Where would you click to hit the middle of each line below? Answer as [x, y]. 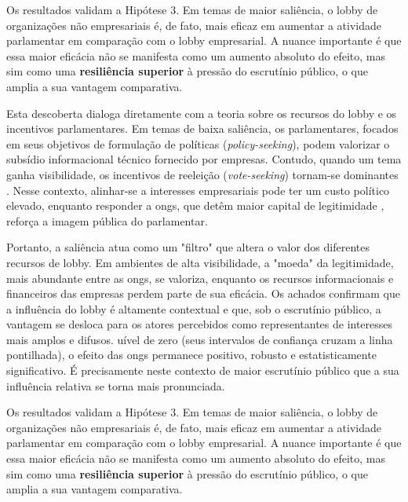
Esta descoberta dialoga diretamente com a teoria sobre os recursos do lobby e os [202, 113]
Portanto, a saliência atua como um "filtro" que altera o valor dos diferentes [188, 247]
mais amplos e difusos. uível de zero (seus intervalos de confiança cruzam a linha [200, 339]
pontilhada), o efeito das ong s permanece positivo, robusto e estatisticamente [191, 355]
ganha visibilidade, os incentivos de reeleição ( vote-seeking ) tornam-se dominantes [202, 174]
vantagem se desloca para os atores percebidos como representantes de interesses [200, 324]
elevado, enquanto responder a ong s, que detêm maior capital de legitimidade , [195, 205]
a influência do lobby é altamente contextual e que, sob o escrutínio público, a [194, 308]
